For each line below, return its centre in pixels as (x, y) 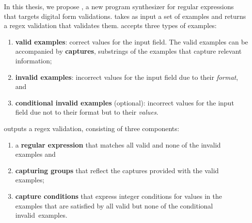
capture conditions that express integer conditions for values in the (118, 196)
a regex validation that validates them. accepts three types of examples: (110, 25)
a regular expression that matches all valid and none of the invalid (118, 144)
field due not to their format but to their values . (87, 112)
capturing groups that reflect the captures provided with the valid (117, 170)
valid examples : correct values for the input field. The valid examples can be (132, 41)
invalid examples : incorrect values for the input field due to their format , (127, 77)
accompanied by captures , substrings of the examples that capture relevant (128, 51)
